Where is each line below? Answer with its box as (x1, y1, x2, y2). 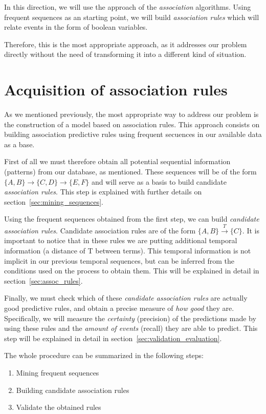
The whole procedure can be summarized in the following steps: (4, 350, 204, 361)
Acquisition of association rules (4, 79, 228, 100)
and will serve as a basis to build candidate (91, 176, 227, 187)
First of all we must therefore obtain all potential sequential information (4, 156, 231, 167)
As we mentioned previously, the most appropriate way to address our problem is (4, 109, 259, 120)
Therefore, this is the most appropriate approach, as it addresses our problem (4, 38, 247, 49)
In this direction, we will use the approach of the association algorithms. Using (4, 2, 251, 12)
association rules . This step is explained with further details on (4, 186, 202, 197)
